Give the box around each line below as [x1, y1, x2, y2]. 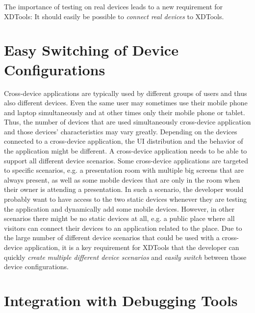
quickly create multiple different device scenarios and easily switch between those [4, 251, 247, 262]
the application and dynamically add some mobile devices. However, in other [4, 203, 235, 214]
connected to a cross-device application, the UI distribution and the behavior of [4, 136, 243, 146]
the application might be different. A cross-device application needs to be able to [4, 146, 247, 156]
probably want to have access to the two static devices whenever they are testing [4, 194, 247, 204]
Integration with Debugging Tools [4, 290, 238, 310]
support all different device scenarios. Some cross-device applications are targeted [4, 155, 249, 165]
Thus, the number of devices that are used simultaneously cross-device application [4, 117, 251, 127]
